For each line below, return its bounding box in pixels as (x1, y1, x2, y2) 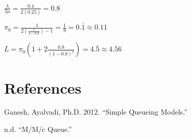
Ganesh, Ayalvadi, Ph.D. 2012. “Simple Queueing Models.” (4, 106, 187, 117)
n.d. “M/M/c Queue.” (4, 124, 72, 134)
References (4, 77, 82, 98)
